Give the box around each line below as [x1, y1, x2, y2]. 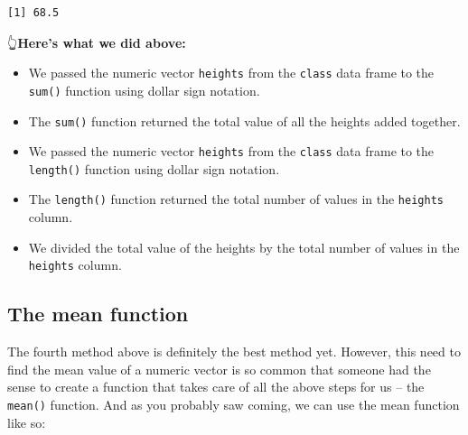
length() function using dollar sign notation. [28, 159, 280, 178]
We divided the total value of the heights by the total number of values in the [28, 237, 460, 256]
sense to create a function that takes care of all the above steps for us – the [7, 377, 425, 396]
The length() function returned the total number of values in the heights [28, 190, 444, 208]
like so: [7, 412, 46, 431]
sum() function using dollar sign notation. [28, 80, 260, 99]
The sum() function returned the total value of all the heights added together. [28, 111, 461, 130]
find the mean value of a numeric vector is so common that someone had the [7, 359, 431, 378]
